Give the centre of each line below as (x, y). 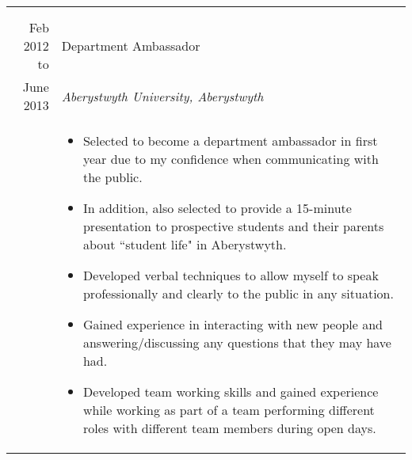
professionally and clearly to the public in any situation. (238, 293)
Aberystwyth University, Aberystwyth (162, 96)
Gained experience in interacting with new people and (233, 324)
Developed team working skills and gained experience (231, 392)
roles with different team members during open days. (229, 428)
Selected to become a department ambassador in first (230, 141)
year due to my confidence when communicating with (231, 159)
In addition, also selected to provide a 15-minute (217, 208)
